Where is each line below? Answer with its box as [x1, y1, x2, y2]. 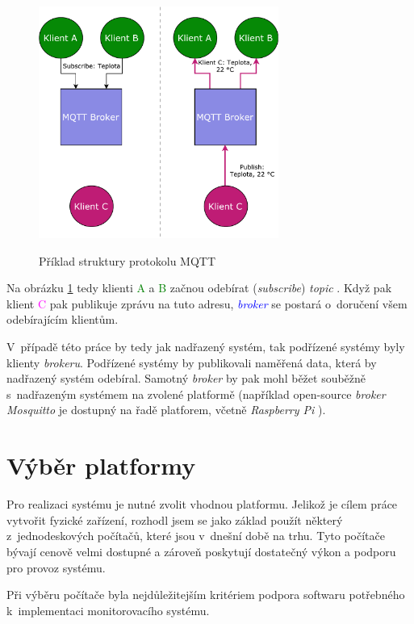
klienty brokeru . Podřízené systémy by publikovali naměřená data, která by [6, 354, 377, 371]
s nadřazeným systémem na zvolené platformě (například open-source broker [6, 385, 386, 402]
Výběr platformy [6, 449, 196, 482]
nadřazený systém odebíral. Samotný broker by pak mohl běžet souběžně [6, 370, 366, 387]
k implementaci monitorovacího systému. [6, 601, 210, 618]
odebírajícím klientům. [6, 311, 119, 328]
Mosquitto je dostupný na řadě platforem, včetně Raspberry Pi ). [6, 401, 326, 418]
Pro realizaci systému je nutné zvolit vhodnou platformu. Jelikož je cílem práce [6, 496, 398, 513]
